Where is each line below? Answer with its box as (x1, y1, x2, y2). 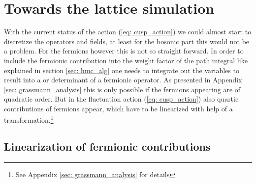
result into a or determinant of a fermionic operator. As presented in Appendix (4, 75, 242, 85)
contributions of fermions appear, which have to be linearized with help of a (4, 103, 233, 113)
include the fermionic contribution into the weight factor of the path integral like (4, 55, 248, 65)
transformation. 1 (4, 113, 54, 125)
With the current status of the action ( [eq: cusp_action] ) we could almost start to (4, 26, 252, 37)
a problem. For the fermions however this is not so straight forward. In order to (4, 46, 244, 56)
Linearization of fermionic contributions (4, 139, 211, 154)
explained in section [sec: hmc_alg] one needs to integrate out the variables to (4, 65, 239, 75)
